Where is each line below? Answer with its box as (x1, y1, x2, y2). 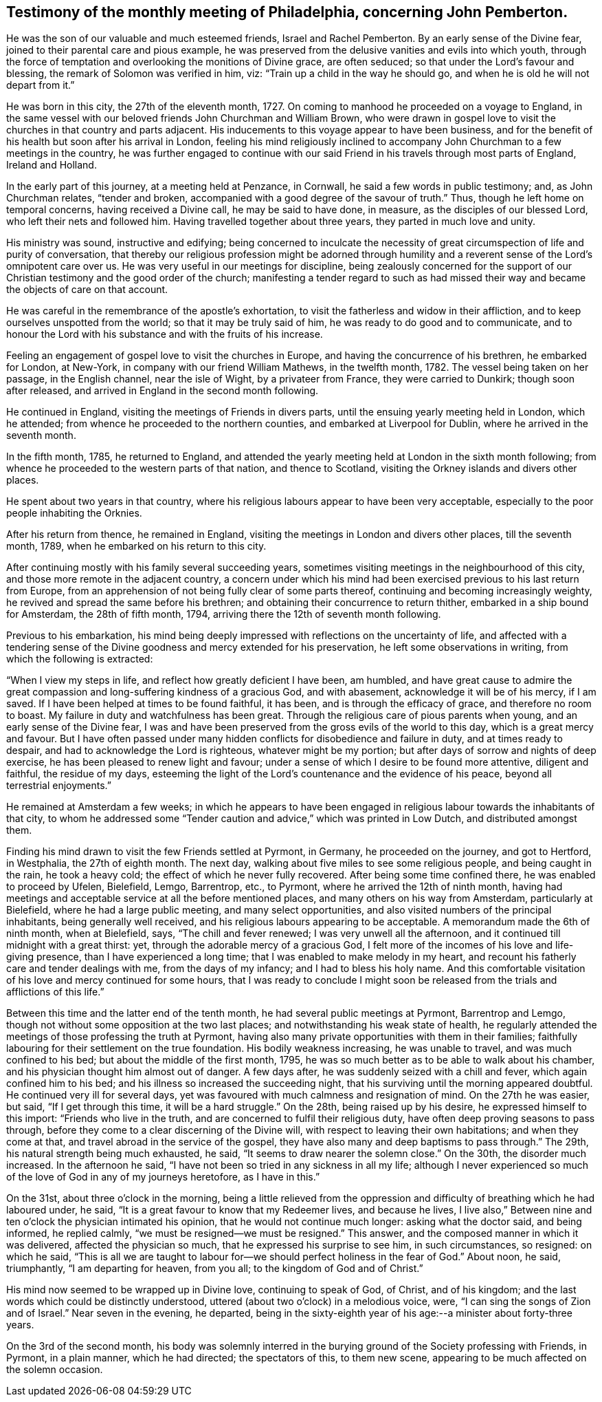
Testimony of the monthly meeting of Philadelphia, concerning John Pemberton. (6, 3, 568, 21)
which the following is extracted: (6, 653, 153, 665)
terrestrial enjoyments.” (6, 779, 112, 792)
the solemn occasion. (6, 1363, 103, 1376)
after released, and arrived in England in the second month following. (6, 385, 319, 397)
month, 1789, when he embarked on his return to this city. (6, 540, 267, 552)
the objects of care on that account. (6, 283, 168, 296)
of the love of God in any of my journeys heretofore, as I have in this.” (6, 1171, 320, 1183)
